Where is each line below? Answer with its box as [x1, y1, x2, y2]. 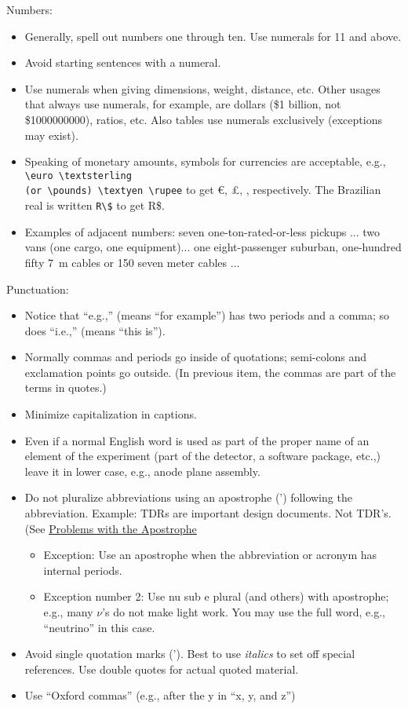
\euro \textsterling [24, 170, 132, 181]
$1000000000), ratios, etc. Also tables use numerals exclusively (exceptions [24, 111, 382, 127]
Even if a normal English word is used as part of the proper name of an [24, 432, 370, 448]
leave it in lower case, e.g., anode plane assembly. [24, 462, 260, 479]
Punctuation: [6, 280, 69, 297]
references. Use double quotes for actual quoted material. [24, 660, 299, 677]
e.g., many [43, 604, 93, 619]
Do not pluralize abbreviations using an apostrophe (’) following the [24, 489, 352, 506]
